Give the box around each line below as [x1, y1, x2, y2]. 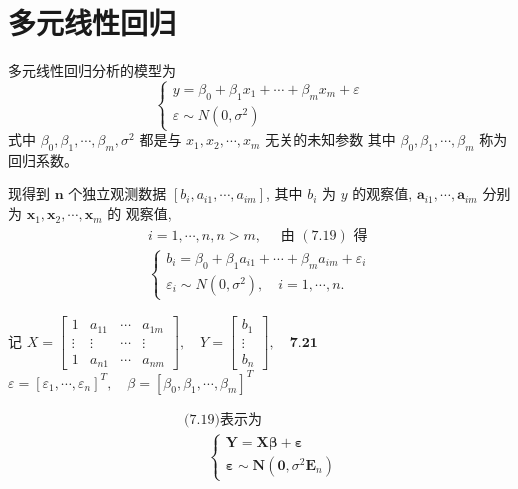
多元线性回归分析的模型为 [8, 60, 176, 81]
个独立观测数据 [68, 183, 167, 204]
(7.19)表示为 [184, 412, 262, 427]
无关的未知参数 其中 [265, 129, 396, 150]
